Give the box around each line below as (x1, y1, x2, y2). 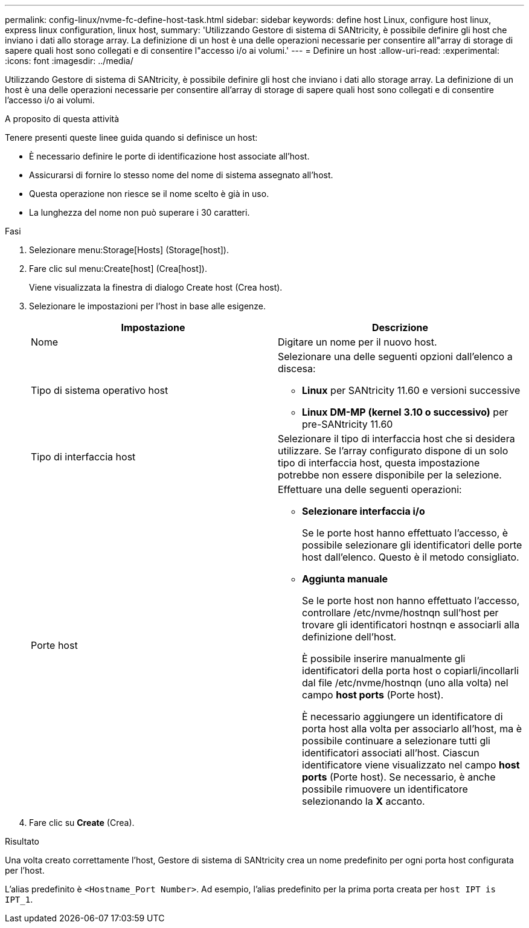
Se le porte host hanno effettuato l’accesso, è (302, 527, 508, 539)
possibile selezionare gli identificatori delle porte (302, 539, 522, 551)
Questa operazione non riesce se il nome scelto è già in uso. (29, 188, 269, 199)
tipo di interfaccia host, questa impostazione (278, 457, 480, 469)
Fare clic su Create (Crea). (29, 817, 135, 828)
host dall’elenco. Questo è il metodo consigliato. (302, 551, 519, 563)
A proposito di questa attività (5, 114, 120, 124)
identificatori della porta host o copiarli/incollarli (302, 665, 519, 677)
